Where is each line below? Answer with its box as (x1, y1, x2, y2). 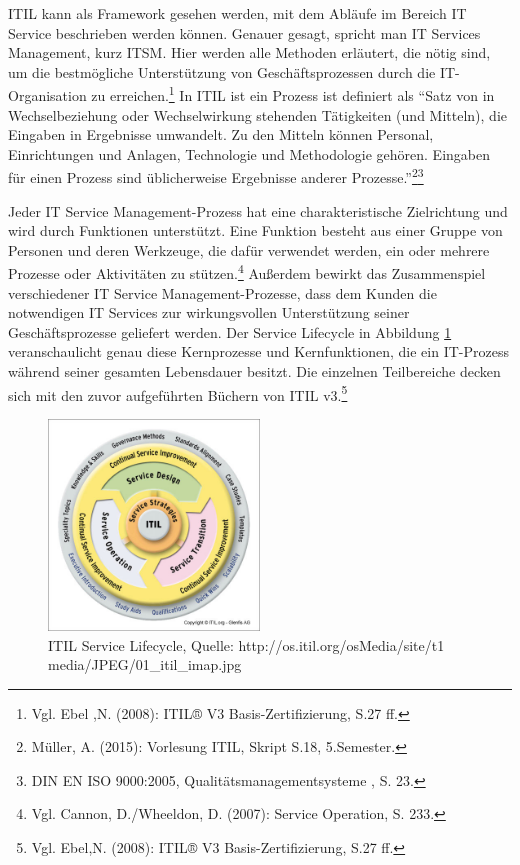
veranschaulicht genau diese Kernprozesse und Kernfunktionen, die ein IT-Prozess (8, 341, 509, 362)
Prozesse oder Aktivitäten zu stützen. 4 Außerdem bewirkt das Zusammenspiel (8, 260, 486, 284)
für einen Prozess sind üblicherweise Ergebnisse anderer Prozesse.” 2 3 (8, 164, 424, 188)
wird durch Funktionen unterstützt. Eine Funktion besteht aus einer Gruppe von (8, 220, 503, 241)
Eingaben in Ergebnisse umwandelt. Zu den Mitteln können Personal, (8, 124, 434, 145)
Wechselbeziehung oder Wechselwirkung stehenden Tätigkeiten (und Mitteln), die (8, 104, 507, 125)
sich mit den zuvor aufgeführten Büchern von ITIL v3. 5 (8, 381, 348, 405)
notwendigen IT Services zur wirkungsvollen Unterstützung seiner (8, 302, 410, 323)
